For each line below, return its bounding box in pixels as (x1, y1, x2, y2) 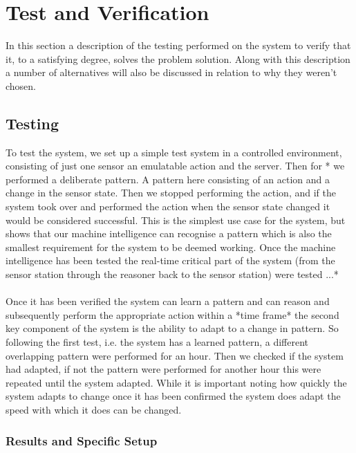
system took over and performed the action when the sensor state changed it (6, 199, 330, 214)
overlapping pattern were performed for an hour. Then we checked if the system (6, 348, 344, 362)
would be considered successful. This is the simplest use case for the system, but (6, 212, 346, 227)
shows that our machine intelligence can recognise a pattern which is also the (6, 226, 332, 241)
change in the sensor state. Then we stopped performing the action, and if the (6, 185, 336, 200)
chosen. (6, 78, 37, 93)
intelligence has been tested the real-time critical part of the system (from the (6, 253, 335, 268)
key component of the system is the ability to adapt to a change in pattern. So (6, 321, 339, 335)
